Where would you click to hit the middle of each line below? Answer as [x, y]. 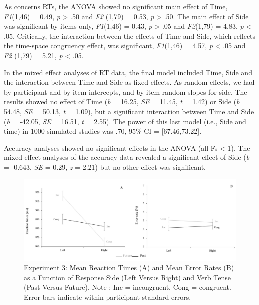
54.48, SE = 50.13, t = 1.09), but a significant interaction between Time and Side [129, 111]
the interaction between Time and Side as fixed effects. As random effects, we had [129, 82]
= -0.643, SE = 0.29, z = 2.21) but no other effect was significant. [105, 167]
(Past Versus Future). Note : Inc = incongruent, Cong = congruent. [128, 287]
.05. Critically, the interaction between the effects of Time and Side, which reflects [130, 36]
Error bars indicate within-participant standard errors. [108, 297]
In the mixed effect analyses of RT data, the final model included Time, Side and [128, 72]
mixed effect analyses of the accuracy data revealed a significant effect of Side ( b [127, 157]
